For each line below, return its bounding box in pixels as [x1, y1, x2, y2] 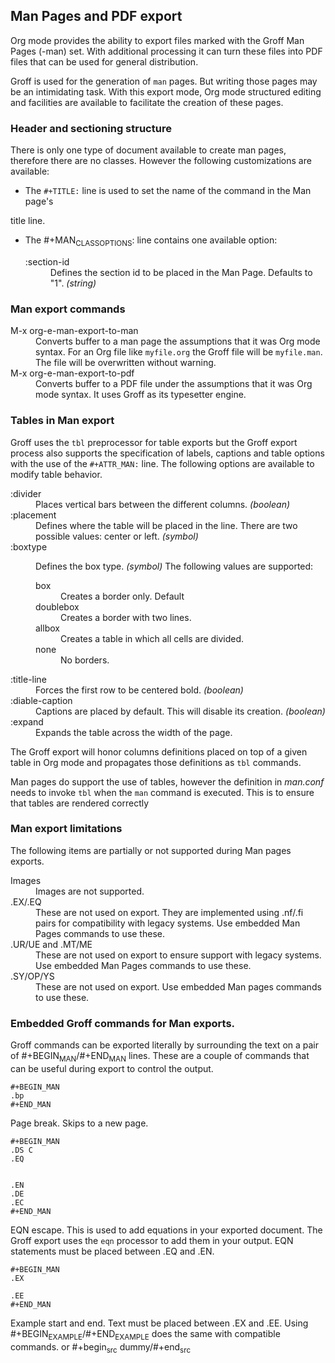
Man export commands [10, 302, 126, 316]
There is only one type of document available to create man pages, [10, 144, 287, 156]
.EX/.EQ [10, 895, 42, 908]
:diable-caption [10, 694, 73, 706]
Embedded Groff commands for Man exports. [10, 1016, 236, 1030]
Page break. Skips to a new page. [10, 1117, 149, 1129]
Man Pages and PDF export [10, 8, 183, 25]
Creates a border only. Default [60, 590, 185, 602]
